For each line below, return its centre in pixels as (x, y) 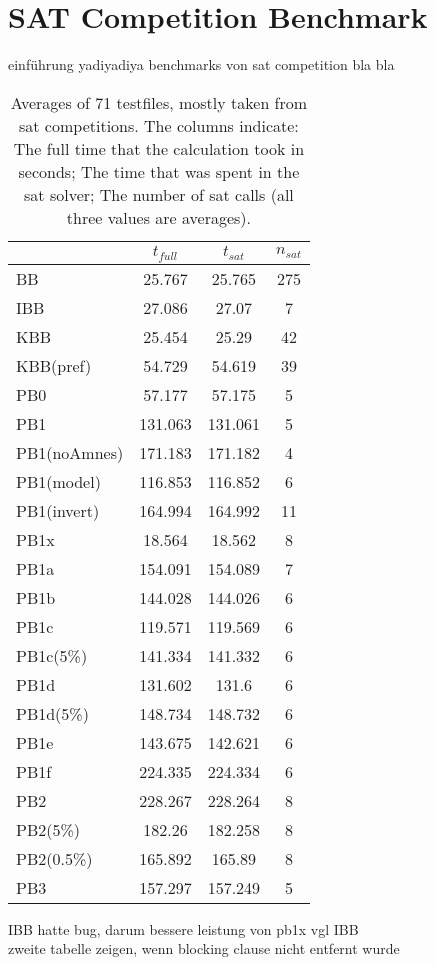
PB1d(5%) (52, 713)
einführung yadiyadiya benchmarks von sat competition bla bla (201, 64)
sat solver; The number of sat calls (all (159, 194)
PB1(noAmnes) (70, 452)
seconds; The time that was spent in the (159, 171)
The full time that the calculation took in (159, 148)
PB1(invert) (58, 510)
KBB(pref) (54, 365)
